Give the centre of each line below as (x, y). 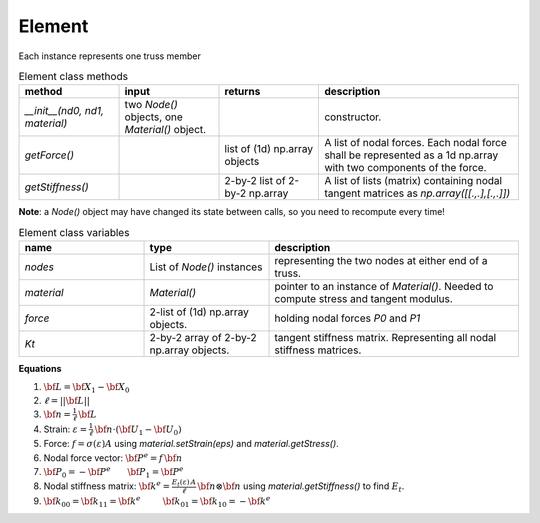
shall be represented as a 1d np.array (411, 155)
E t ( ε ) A (184, 482)
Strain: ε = (65, 429)
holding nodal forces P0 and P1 (347, 318)
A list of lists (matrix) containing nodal (413, 181)
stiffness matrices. (318, 350)
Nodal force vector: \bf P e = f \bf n (113, 457)
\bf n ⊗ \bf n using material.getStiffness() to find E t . (301, 487)
